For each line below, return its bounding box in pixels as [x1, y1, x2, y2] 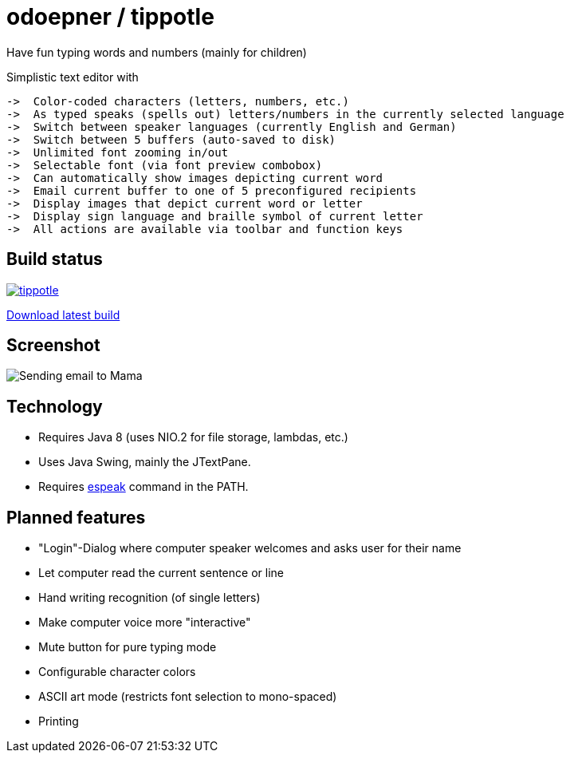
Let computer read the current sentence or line [38, 566, 284, 580]
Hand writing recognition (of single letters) [38, 591, 261, 605]
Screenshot [6, 335, 100, 356]
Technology [6, 396, 103, 417]
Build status [6, 249, 103, 270]
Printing [38, 714, 79, 729]
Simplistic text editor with [6, 69, 139, 84]
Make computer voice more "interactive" [38, 615, 251, 630]
